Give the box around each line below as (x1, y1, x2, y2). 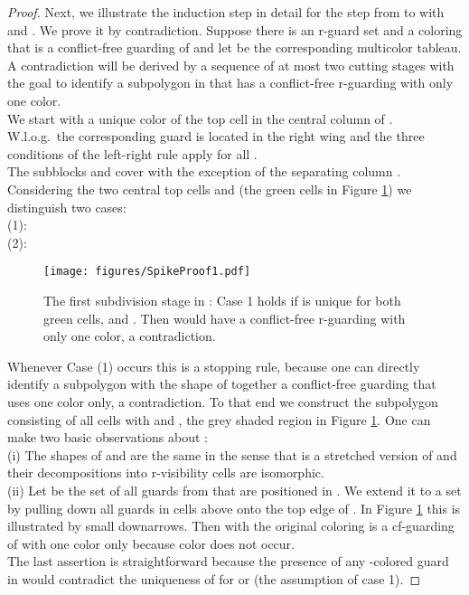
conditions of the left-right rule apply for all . (7, 144, 258, 163)
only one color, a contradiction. (43, 326, 216, 345)
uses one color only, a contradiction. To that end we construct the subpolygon (7, 392, 438, 411)
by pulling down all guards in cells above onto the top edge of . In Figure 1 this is (7, 498, 461, 517)
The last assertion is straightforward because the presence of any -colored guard (7, 552, 449, 571)
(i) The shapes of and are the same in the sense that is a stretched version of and (7, 445, 457, 464)
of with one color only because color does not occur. (7, 534, 295, 552)
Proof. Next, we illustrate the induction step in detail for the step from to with (7, 3, 445, 21)
